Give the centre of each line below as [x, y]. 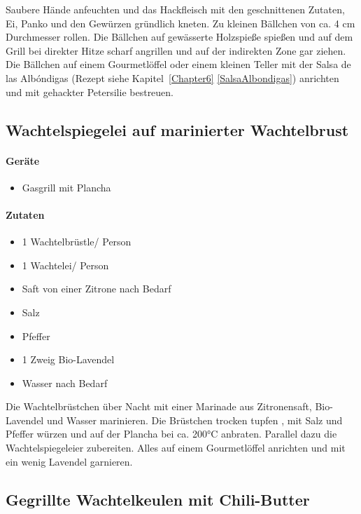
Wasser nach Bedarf [65, 383]
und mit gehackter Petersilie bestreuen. [90, 92]
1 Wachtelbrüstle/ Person [77, 242]
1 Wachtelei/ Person [65, 265]
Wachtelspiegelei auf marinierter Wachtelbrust [177, 129]
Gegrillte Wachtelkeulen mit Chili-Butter [158, 499]
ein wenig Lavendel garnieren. [69, 461]
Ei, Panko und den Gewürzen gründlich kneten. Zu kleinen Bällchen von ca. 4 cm [180, 23]
